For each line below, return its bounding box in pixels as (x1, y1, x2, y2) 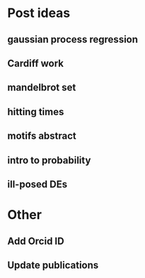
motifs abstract (7, 130, 76, 142)
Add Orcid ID (7, 235, 65, 247)
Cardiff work (7, 57, 64, 69)
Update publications (7, 259, 99, 271)
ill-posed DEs (7, 178, 68, 190)
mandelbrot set (7, 82, 76, 94)
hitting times (7, 105, 64, 118)
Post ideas (7, 5, 71, 21)
